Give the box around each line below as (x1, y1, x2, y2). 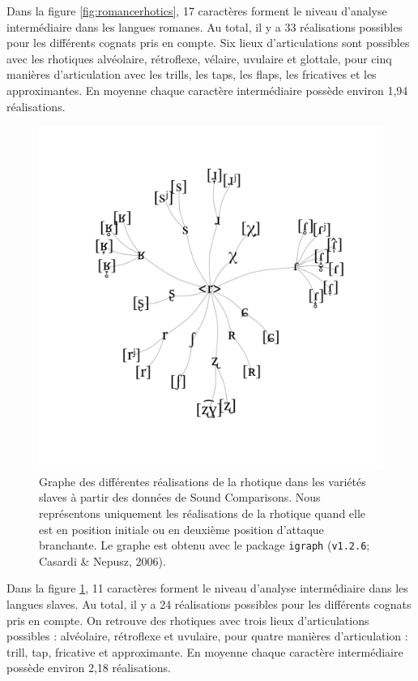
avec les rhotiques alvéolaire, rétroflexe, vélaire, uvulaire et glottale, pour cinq (6, 50, 392, 67)
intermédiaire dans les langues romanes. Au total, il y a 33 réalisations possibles (6, 18, 403, 35)
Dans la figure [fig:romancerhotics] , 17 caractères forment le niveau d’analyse (6, 2, 387, 19)
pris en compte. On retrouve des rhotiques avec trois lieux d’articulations (6, 611, 369, 628)
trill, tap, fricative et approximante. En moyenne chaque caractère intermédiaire (6, 643, 403, 660)
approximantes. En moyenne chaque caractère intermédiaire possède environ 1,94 (6, 81, 408, 98)
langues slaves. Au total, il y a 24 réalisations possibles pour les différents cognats (6, 595, 412, 612)
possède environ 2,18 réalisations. (6, 659, 171, 676)
